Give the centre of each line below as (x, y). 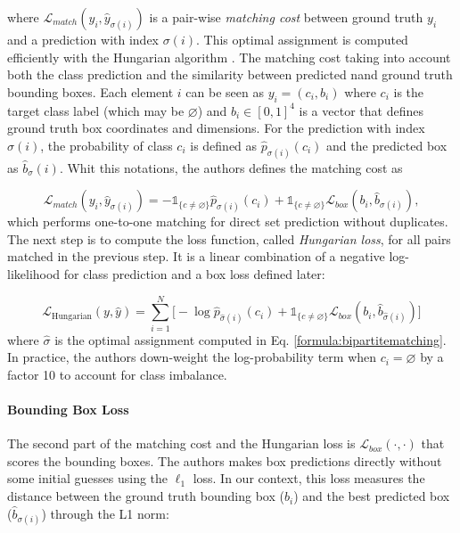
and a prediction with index (83, 39)
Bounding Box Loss (68, 410)
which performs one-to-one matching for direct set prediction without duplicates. (228, 221)
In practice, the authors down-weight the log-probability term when (192, 357)
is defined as (224, 145)
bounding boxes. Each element (90, 91)
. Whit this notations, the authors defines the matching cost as (231, 167)
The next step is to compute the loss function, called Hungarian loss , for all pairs (229, 238)
